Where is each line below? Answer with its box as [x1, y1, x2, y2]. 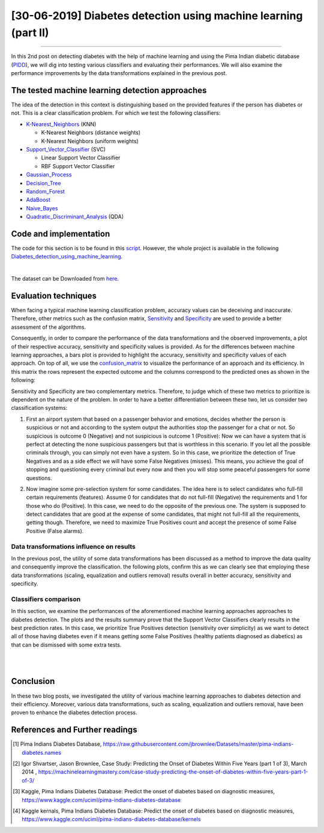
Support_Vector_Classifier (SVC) [26, 145, 106, 153]
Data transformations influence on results [11, 542, 136, 551]
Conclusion [11, 676, 55, 686]
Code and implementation [11, 228, 110, 239]
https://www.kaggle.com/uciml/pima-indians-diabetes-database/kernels [22, 816, 201, 823]
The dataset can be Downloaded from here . [11, 275, 119, 282]
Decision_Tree [26, 179, 61, 186]
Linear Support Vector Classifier [41, 154, 121, 162]
